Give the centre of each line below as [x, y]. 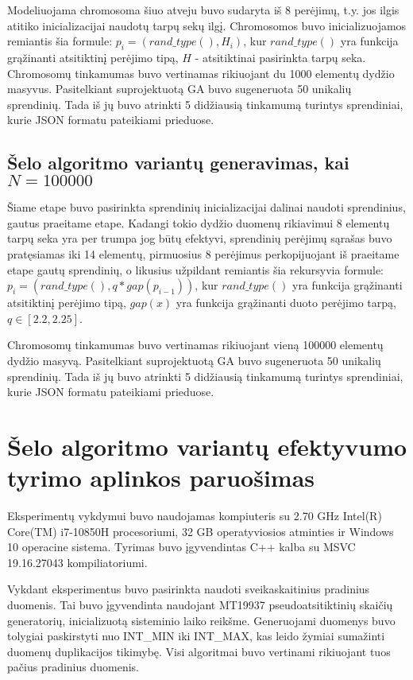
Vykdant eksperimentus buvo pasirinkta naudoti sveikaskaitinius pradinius [189, 589]
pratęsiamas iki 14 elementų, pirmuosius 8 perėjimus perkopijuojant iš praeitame [203, 253]
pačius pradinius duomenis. [73, 667]
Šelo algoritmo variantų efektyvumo [207, 446]
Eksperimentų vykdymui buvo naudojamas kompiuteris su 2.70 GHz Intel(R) [195, 515]
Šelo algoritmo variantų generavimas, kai [178, 163]
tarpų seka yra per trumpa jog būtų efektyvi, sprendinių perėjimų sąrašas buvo [200, 238]
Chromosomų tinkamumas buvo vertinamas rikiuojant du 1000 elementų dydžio [201, 73]
